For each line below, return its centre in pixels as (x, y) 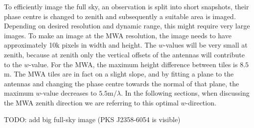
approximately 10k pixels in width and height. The (80, 45)
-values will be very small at (205, 45)
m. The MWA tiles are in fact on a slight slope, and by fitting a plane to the (119, 74)
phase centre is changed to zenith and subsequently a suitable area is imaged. (120, 16)
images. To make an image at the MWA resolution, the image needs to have (118, 35)
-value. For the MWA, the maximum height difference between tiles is (133, 64)
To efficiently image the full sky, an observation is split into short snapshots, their (127, 6)
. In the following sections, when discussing (185, 93)
